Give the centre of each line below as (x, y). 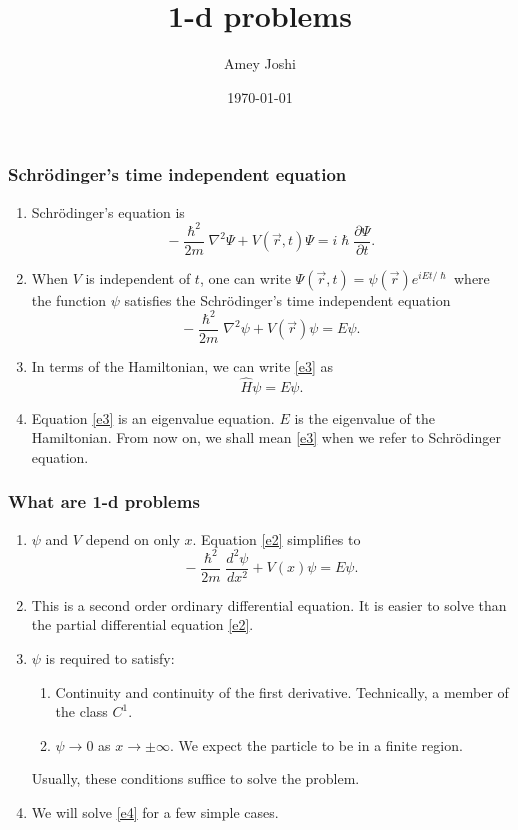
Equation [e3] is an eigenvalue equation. (153, 417)
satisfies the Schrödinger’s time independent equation (287, 299)
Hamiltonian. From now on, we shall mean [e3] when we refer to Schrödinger (266, 437)
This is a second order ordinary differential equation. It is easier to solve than (269, 604)
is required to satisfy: (110, 658)
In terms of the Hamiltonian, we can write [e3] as (182, 365)
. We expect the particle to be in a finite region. (316, 744)
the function (69, 299)
